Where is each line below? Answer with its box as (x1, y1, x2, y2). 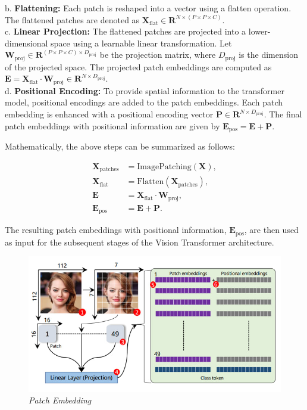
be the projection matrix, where (99, 48, 216, 61)
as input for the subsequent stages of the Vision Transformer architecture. (5, 235, 274, 248)
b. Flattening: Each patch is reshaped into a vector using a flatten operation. (5, 2, 292, 14)
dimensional (5, 36, 48, 49)
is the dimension (239, 48, 298, 61)
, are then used (244, 223, 299, 236)
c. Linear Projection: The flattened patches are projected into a (5, 25, 246, 38)
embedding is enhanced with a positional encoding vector (5, 108, 214, 120)
